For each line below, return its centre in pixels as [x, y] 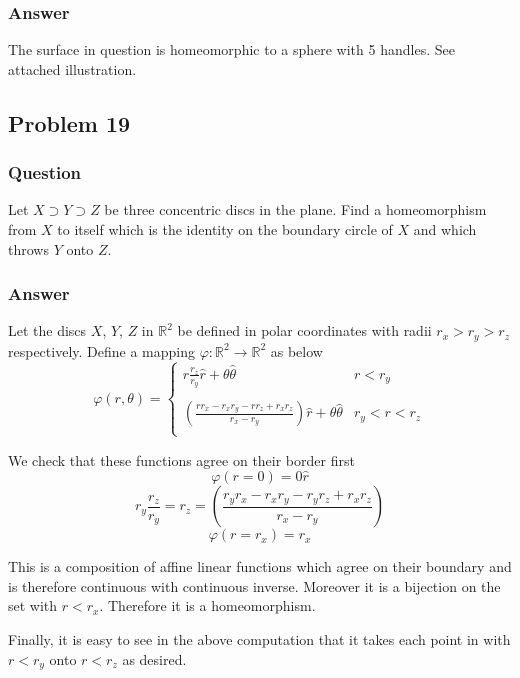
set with [33, 605]
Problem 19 [69, 122]
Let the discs [47, 330]
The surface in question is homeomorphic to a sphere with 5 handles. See [231, 49]
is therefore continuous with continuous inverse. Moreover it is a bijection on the [254, 585]
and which [445, 229]
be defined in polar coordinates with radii [304, 330]
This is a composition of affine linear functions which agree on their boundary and [260, 566]
